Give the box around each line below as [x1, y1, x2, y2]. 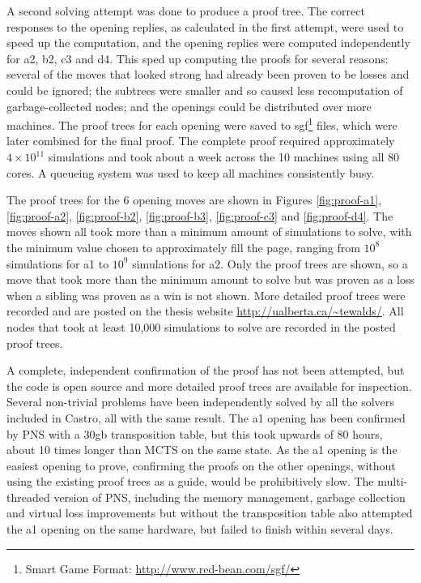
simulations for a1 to [6, 255, 109, 272]
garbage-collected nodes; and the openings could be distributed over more [6, 97, 372, 114]
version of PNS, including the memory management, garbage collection [53, 488, 406, 505]
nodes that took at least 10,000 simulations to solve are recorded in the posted [6, 318, 396, 335]
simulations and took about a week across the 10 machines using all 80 [48, 148, 400, 165]
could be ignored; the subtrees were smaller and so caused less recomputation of [6, 81, 403, 98]
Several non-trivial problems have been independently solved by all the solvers [6, 393, 394, 410]
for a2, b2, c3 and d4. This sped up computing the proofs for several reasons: [6, 49, 389, 66]
